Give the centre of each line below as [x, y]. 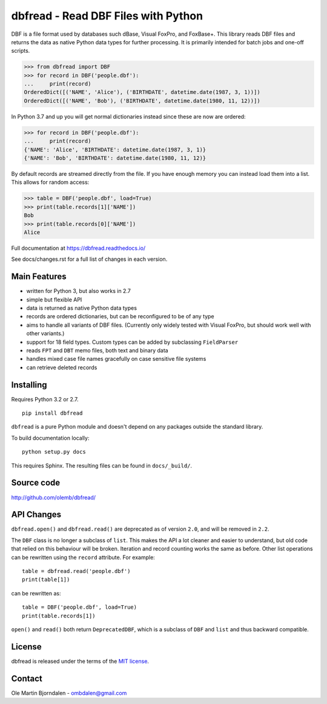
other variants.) [45, 334]
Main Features [39, 277]
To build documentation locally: [50, 438]
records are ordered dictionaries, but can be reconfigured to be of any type [120, 317]
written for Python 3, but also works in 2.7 [79, 291]
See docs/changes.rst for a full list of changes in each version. [89, 259]
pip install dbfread [52, 413]
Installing [29, 385]
